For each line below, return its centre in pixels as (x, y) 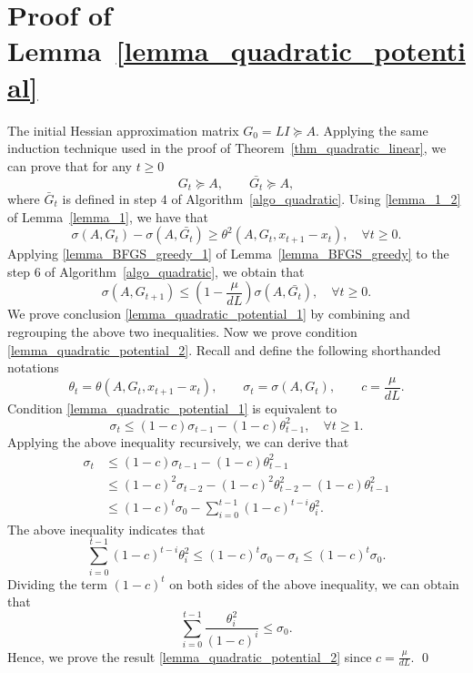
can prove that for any (70, 165)
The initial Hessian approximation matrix (123, 130)
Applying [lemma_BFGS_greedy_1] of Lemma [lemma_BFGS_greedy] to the (228, 254)
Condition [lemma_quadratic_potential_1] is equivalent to (172, 408)
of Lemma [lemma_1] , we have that (108, 216)
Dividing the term (57, 583)
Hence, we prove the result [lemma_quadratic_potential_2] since (190, 656)
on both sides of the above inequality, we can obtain (314, 583)
